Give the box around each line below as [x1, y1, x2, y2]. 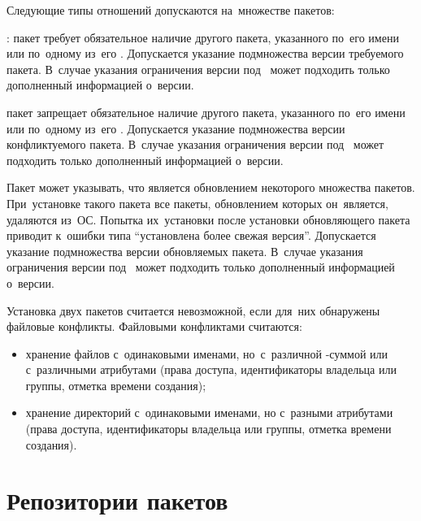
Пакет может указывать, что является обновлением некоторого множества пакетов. [7, 179, 415, 196]
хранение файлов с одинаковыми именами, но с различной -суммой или [25, 345, 388, 362]
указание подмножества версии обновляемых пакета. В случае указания [7, 242, 363, 259]
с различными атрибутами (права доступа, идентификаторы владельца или [25, 361, 397, 378]
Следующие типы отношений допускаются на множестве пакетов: [7, 2, 335, 18]
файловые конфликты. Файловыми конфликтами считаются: [7, 318, 302, 335]
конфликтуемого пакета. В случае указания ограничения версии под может [7, 136, 384, 153]
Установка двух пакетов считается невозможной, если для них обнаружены [7, 302, 380, 319]
